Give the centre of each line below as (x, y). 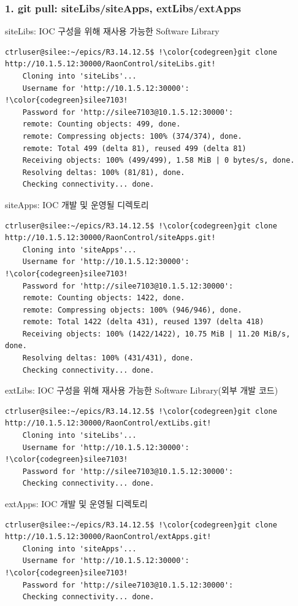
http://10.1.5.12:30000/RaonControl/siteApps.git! (110, 238)
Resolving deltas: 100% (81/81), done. (104, 172)
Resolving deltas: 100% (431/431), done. (108, 358)
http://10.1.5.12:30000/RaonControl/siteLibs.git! (110, 64)
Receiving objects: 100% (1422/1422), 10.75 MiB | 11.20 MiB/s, (156, 334)
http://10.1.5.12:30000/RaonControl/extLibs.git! (108, 423)
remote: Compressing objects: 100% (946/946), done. (132, 310)
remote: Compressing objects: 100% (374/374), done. (132, 136)
